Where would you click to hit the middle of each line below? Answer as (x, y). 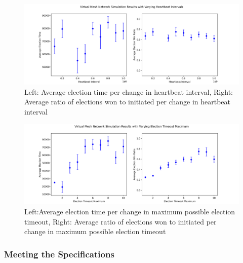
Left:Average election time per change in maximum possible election (130, 211)
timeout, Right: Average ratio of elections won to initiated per (120, 221)
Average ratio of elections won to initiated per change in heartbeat (128, 102)
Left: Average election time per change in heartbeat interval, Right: (129, 91)
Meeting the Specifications (59, 254)
